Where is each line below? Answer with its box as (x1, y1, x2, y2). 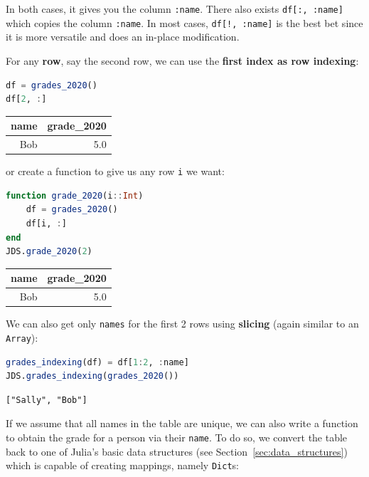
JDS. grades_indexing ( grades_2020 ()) (6, 371, 179, 382)
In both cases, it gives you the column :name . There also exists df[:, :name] (6, 1, 343, 16)
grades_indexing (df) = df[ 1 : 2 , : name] (6, 357, 189, 367)
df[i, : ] (26, 218, 67, 229)
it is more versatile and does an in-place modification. (6, 29, 240, 44)
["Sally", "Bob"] (6, 394, 87, 405)
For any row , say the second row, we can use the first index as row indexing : (6, 53, 359, 68)
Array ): (6, 330, 38, 345)
